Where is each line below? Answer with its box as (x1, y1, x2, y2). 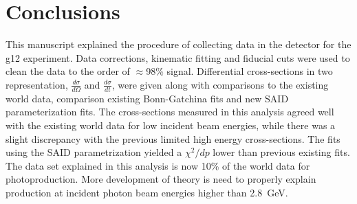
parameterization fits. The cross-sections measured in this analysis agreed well (6, 104, 334, 119)
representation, (6, 77, 68, 91)
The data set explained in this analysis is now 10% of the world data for (6, 158, 310, 172)
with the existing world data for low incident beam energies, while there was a (6, 117, 336, 132)
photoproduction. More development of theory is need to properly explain (6, 172, 316, 186)
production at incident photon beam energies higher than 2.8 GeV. (6, 185, 288, 199)
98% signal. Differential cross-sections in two (146, 64, 333, 78)
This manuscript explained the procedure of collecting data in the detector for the (6, 37, 351, 52)
